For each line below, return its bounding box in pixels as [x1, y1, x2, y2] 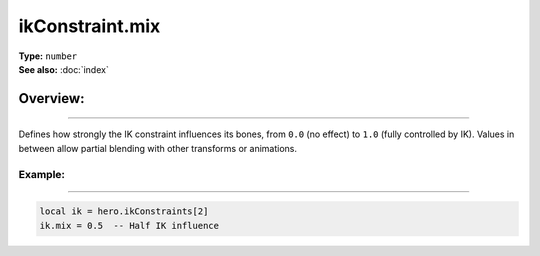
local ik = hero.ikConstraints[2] [39, 206, 209, 217]
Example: [18, 167, 65, 181]
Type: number [18, 50, 78, 62]
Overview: [18, 90, 85, 107]
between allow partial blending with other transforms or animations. [18, 142, 298, 154]
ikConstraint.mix [18, 15, 161, 37]
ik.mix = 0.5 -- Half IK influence [39, 220, 220, 231]
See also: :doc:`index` [18, 63, 109, 75]
